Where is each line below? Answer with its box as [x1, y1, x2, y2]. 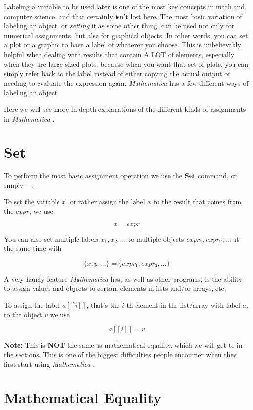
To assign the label [4, 300, 60, 309]
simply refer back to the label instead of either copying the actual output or [4, 68, 231, 79]
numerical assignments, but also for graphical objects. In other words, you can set [4, 30, 248, 40]
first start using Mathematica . [4, 359, 95, 369]
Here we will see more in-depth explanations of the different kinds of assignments [4, 103, 246, 114]
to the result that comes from [153, 196, 242, 206]
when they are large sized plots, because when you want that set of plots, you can [4, 59, 248, 69]
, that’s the [86, 300, 120, 309]
